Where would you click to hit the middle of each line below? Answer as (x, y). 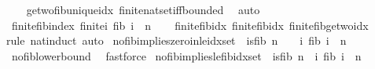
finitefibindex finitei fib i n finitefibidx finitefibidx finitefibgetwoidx (190, 25)
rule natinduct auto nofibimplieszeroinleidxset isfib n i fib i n (176, 40)
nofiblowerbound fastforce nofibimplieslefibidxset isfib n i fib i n (186, 55)
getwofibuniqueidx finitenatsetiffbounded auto (143, 9)
